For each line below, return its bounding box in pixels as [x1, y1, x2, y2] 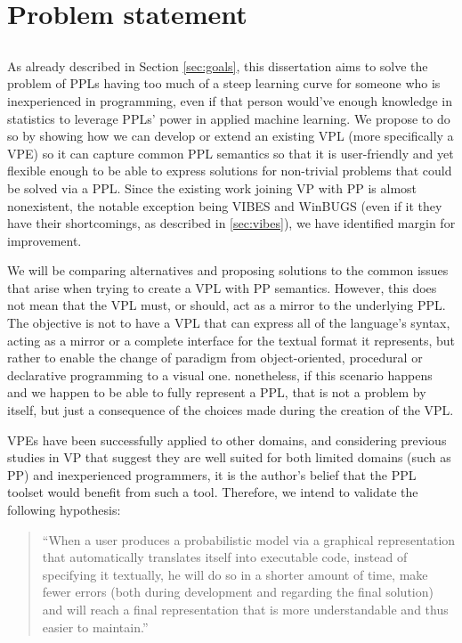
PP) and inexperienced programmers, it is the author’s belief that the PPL [7, 465, 417, 484]
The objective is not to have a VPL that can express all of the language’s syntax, [7, 313, 450, 332]
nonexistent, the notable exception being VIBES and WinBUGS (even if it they [7, 196, 442, 215]
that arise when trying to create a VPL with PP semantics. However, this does [7, 278, 437, 297]
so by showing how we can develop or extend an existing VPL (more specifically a [7, 126, 454, 145]
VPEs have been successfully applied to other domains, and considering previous [7, 430, 447, 449]
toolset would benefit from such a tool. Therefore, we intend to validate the [7, 483, 418, 501]
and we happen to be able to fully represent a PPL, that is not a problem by [7, 383, 426, 402]
